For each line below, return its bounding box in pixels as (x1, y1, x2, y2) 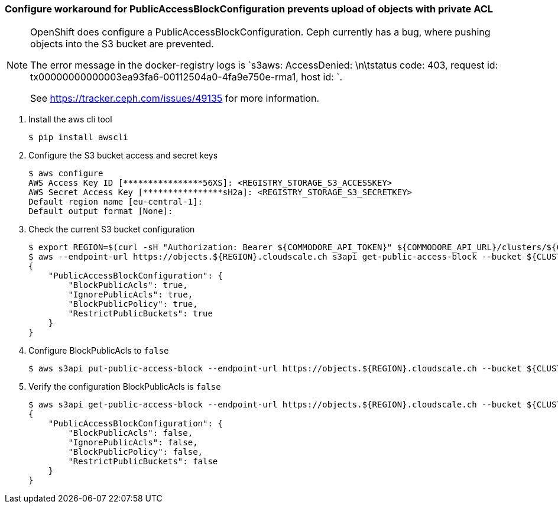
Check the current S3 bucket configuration (28, 224, 195, 235)
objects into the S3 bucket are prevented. (30, 38, 214, 50)
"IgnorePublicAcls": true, (68, 290, 193, 300)
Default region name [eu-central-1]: (28, 197, 203, 207)
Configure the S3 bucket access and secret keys (28, 150, 218, 161)
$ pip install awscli (28, 132, 128, 143)
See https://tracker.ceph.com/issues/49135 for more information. (30, 92, 320, 105)
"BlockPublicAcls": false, (68, 428, 193, 438)
